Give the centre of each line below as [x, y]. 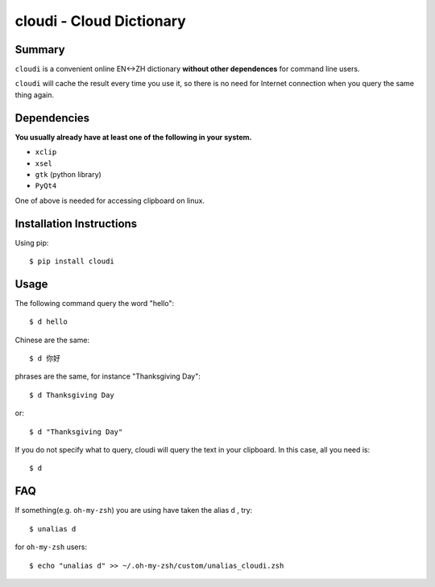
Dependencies [52, 118]
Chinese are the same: [52, 340]
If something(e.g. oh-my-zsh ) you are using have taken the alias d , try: [134, 511]
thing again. [35, 95]
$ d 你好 [45, 359]
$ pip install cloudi [72, 261]
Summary [40, 50]
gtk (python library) [68, 174]
